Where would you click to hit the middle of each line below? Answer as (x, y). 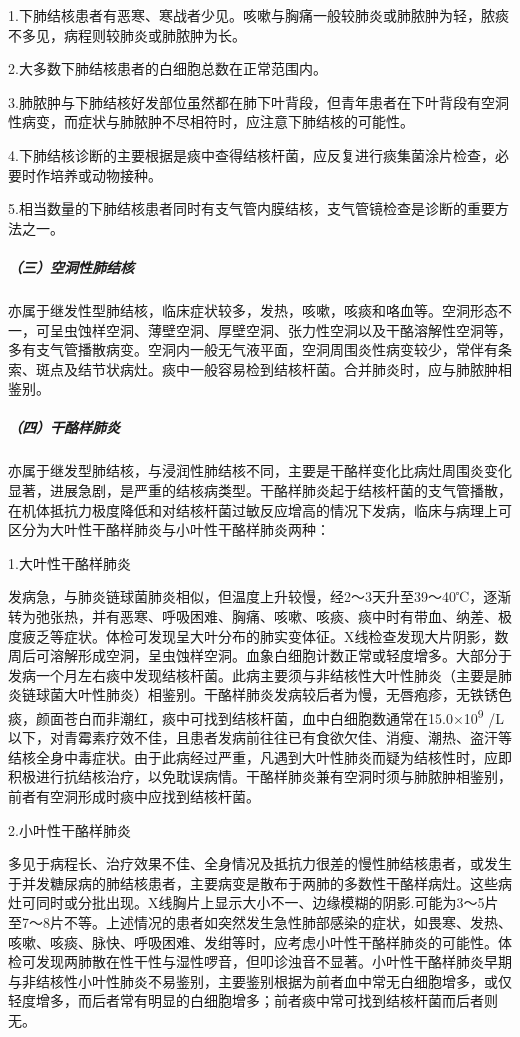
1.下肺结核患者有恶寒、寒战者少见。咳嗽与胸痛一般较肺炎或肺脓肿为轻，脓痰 (258, 15)
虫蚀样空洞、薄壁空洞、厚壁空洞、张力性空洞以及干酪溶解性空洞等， (287, 329)
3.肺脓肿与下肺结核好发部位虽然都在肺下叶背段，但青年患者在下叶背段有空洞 (258, 101)
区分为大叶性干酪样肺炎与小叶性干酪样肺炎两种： (169, 529)
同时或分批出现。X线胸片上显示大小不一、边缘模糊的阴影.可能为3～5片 (267, 902)
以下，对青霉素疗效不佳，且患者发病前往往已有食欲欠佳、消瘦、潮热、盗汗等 (260, 737)
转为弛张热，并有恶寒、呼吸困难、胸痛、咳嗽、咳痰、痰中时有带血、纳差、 (253, 616)
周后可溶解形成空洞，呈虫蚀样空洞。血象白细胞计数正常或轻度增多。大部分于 (260, 655)
